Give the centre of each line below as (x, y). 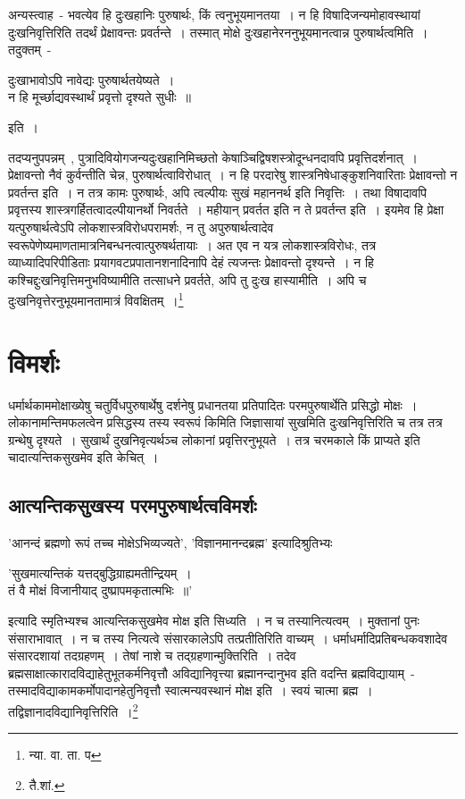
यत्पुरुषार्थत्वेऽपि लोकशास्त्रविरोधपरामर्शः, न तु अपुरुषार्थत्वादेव (141, 227)
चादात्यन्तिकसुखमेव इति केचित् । (83, 457)
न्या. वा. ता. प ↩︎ (65, 755)
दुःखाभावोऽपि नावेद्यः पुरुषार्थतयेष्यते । (91, 79)
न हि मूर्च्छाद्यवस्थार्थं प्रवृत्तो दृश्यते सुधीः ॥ (100, 97)
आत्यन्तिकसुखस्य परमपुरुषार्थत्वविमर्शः (133, 505)
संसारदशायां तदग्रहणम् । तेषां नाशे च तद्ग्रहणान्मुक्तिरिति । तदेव (152, 656)
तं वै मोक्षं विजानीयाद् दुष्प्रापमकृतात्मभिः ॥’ (100, 590)
